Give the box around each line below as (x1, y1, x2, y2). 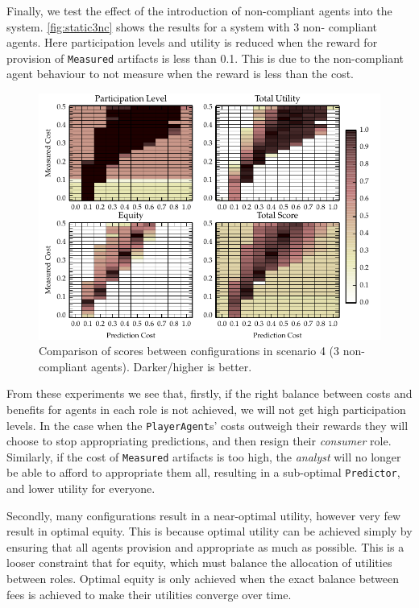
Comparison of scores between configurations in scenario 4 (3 (39, 342, 340, 359)
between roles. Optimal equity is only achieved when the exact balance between (6, 570, 400, 587)
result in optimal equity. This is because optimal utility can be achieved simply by (6, 523, 413, 540)
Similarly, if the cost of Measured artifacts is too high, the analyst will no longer (6, 448, 401, 465)
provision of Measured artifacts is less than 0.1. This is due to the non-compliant (6, 49, 404, 66)
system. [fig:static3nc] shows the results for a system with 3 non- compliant (6, 18, 378, 35)
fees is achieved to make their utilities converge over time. (6, 585, 292, 602)
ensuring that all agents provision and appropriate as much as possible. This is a (6, 538, 404, 555)
